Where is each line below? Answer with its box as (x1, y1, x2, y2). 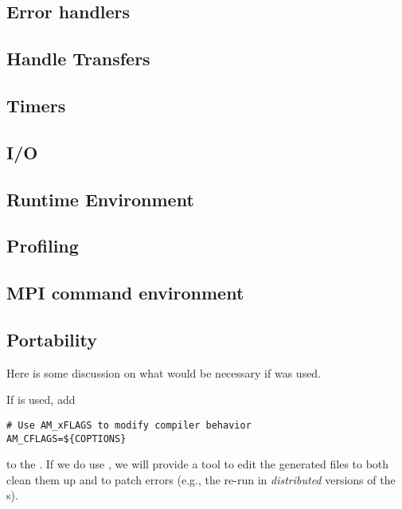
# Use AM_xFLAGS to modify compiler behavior (6, 419, 252, 431)
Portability (6, 327, 97, 351)
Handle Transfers (6, 46, 150, 71)
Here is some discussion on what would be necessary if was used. (6, 364, 322, 381)
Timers (6, 92, 66, 117)
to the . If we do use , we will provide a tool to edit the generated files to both (6, 456, 389, 472)
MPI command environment (6, 280, 244, 305)
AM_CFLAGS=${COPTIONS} (6, 433, 127, 444)
